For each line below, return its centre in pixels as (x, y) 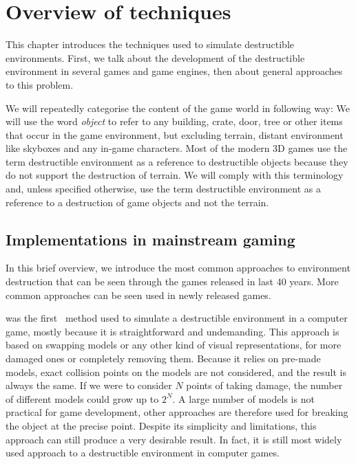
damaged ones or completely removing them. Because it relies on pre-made (163, 358)
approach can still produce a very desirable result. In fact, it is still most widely (174, 439)
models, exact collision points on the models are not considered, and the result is (176, 372)
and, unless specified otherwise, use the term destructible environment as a (163, 189)
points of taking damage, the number (264, 385)
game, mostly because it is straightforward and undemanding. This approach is (172, 331)
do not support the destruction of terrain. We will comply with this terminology (175, 175)
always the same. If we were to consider (89, 385)
